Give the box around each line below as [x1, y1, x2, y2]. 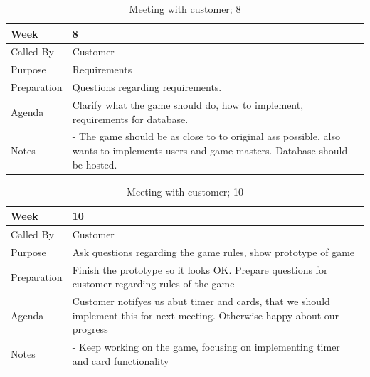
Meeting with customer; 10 [127, 184, 243, 198]
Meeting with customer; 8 [129, 1, 241, 16]
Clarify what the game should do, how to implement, [72, 97, 304, 112]
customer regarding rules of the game [72, 276, 235, 291]
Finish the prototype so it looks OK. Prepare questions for [72, 262, 328, 277]
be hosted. [72, 156, 117, 171]
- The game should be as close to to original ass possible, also [72, 129, 340, 144]
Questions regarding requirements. [72, 80, 222, 95]
